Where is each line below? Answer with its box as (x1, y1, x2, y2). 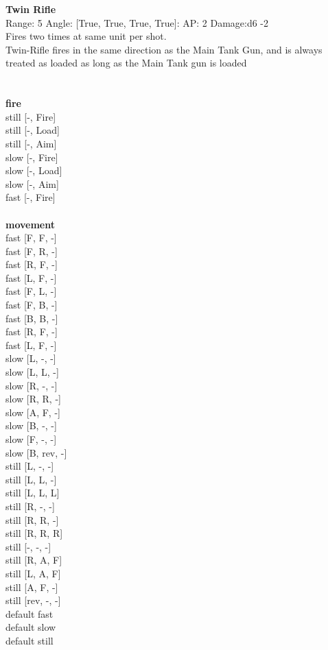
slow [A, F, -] (5, 405, 60, 419)
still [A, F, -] (5, 579, 58, 594)
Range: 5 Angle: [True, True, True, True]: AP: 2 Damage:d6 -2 (5, 15, 269, 29)
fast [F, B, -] (5, 298, 58, 312)
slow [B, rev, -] (5, 445, 67, 459)
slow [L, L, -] (5, 365, 59, 379)
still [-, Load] (5, 123, 60, 137)
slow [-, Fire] (5, 149, 58, 164)
